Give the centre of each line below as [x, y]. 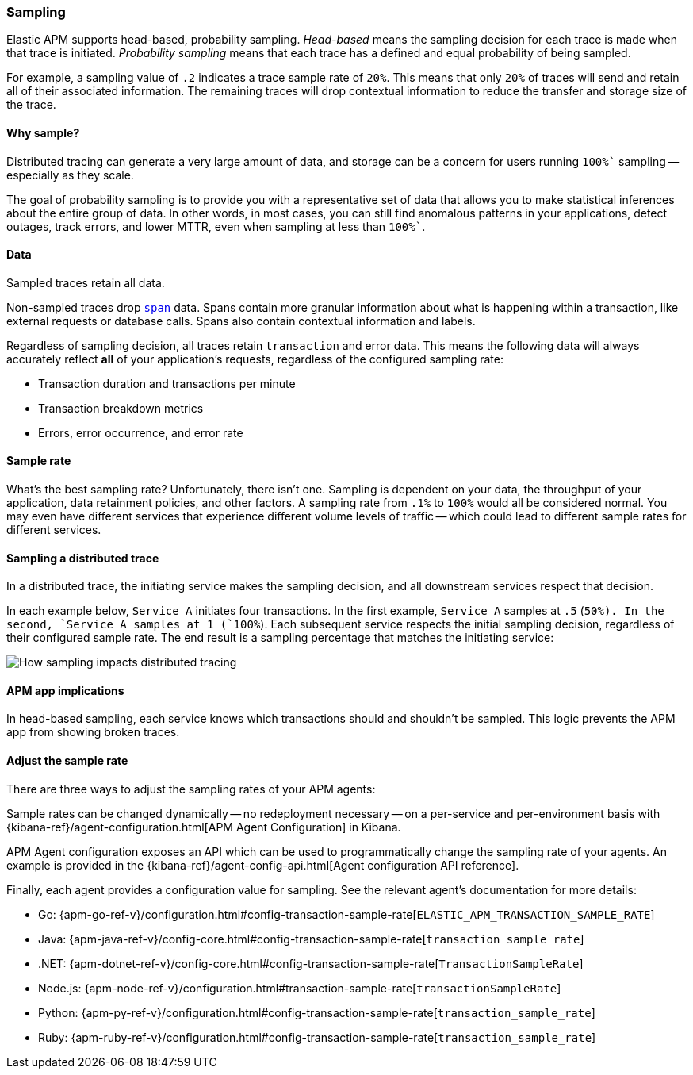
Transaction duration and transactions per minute [167, 383]
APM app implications [65, 690]
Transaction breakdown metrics [121, 408]
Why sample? [43, 132]
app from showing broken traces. [93, 732]
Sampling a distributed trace [83, 558]
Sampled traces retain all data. [86, 282]
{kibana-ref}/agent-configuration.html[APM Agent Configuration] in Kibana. [204, 827]
